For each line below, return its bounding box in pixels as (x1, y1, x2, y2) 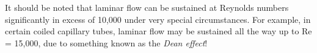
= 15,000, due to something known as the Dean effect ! (5, 36, 208, 49)
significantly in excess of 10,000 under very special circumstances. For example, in (5, 13, 311, 25)
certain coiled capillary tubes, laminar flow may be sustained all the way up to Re (5, 25, 312, 37)
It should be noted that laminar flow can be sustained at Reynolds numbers (5, 1, 289, 13)
